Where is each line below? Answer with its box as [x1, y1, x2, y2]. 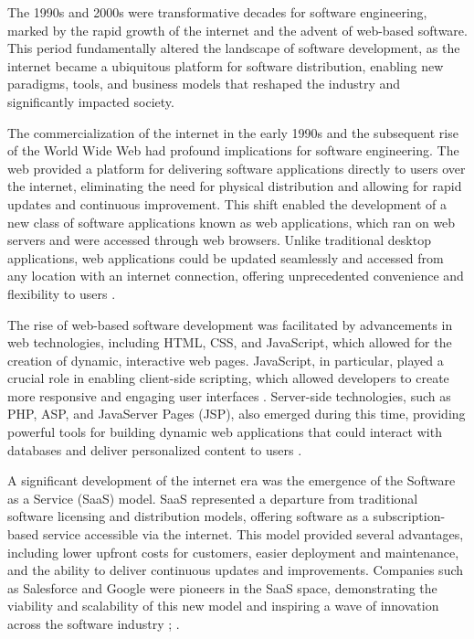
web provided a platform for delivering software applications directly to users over [7, 158, 466, 177]
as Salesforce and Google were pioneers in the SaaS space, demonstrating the [7, 578, 437, 597]
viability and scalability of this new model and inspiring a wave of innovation [7, 596, 439, 615]
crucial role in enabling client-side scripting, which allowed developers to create [7, 368, 449, 388]
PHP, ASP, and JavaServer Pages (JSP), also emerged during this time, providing [7, 404, 466, 423]
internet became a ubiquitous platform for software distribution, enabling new [7, 56, 444, 75]
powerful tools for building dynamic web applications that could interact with [7, 422, 442, 442]
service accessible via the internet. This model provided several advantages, [42, 525, 464, 544]
